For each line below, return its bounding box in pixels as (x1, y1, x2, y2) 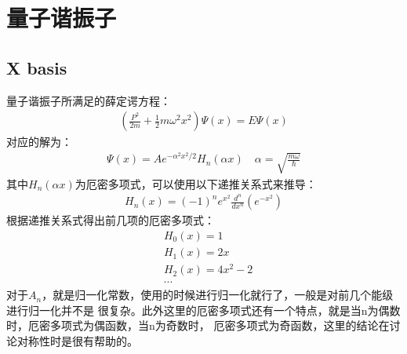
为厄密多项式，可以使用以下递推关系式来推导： (74, 175, 317, 192)
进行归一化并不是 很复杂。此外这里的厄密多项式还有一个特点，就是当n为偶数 (6, 301, 401, 318)
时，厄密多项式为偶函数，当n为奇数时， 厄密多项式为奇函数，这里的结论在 (6, 317, 390, 334)
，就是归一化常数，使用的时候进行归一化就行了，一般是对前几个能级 (42, 286, 394, 303)
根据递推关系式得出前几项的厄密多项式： (6, 212, 215, 228)
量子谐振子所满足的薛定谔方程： (6, 92, 171, 108)
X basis (6, 55, 67, 79)
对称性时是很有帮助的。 (16, 332, 138, 349)
